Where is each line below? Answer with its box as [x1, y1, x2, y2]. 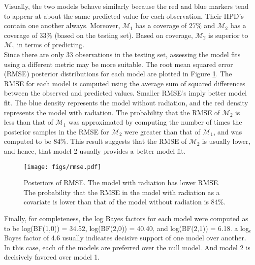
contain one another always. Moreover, [4, 20, 120, 31]
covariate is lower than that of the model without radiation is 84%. [24, 197, 226, 207]
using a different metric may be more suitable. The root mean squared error [4, 59, 233, 69]
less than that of [4, 117, 54, 127]
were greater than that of [124, 126, 200, 136]
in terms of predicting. [17, 39, 85, 50]
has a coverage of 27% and [135, 20, 215, 31]
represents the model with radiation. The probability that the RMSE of [4, 107, 220, 117]
